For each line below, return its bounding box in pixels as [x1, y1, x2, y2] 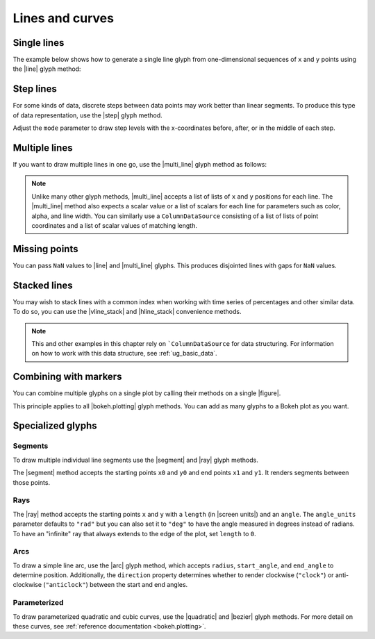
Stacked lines [12, 279, 73, 291]
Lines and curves [12, 10, 115, 26]
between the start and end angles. [89, 581, 188, 589]
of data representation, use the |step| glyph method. [12, 111, 162, 119]
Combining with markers [12, 371, 122, 383]
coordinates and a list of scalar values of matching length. [31, 222, 198, 229]
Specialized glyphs [12, 420, 97, 432]
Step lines [12, 83, 57, 95]
